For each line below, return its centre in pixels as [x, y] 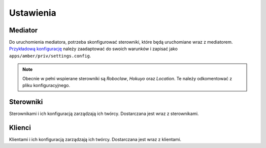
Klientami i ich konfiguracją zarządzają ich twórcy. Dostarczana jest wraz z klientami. [95, 139]
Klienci [20, 128]
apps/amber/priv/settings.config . [50, 56]
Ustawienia [33, 13]
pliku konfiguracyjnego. [46, 86]
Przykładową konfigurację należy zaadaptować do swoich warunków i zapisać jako [93, 49]
